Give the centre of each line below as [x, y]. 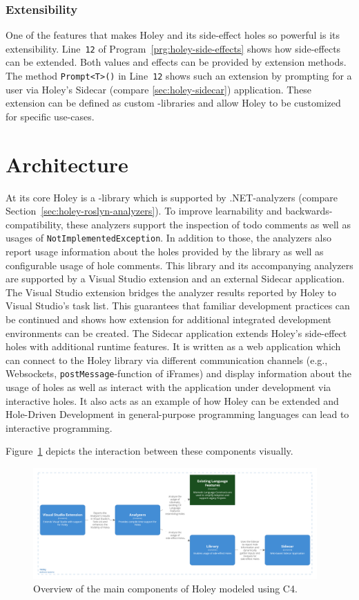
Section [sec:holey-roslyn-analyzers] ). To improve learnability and [144, 211]
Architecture [67, 164]
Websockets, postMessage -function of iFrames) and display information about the [178, 373]
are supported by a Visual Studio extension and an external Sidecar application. [175, 279]
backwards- [309, 211]
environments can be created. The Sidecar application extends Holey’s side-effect [176, 333]
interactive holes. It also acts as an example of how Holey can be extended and [172, 400]
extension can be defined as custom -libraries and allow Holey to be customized [173, 103]
